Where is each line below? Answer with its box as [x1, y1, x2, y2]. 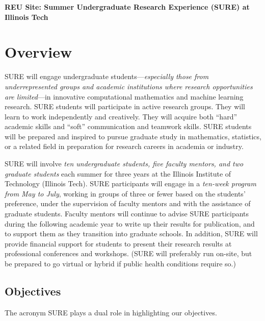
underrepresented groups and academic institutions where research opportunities [5, 81, 253, 91]
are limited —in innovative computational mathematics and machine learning [5, 91, 244, 102]
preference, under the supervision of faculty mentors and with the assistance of [5, 198, 251, 209]
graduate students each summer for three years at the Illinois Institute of [5, 168, 231, 179]
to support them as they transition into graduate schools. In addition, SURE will [5, 228, 258, 239]
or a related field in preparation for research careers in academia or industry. [5, 141, 244, 152]
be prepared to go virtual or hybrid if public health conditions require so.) [5, 258, 236, 268]
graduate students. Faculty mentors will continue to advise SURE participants [5, 208, 249, 219]
